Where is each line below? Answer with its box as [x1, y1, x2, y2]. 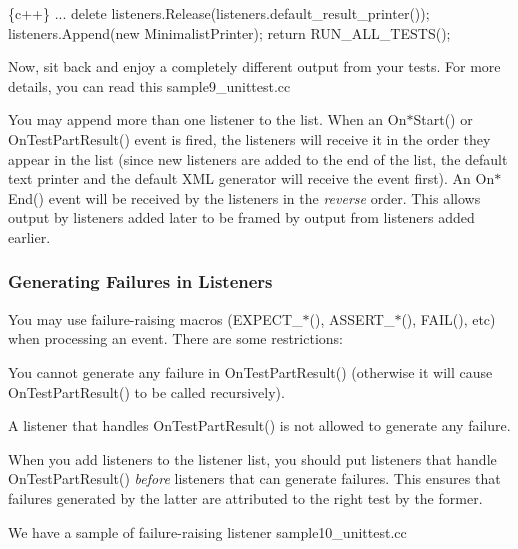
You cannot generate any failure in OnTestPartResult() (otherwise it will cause [8, 361, 493, 382]
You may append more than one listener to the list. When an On [8, 109, 407, 130]
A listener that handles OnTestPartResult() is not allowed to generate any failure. [8, 415, 511, 436]
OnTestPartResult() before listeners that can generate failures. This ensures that [8, 468, 501, 489]
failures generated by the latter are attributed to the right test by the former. [8, 487, 483, 508]
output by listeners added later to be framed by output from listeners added [8, 207, 475, 228]
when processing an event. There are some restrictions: [8, 328, 343, 349]
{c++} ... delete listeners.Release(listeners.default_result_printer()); [8, 3, 430, 23]
